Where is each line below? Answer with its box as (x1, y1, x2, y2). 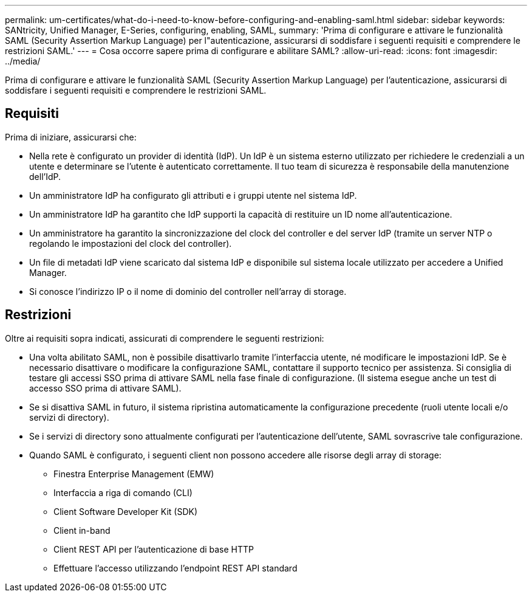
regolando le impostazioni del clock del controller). (29, 238, 232, 249)
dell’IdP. (29, 171, 61, 182)
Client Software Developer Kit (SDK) (53, 506, 197, 517)
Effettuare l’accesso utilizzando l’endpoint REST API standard (53, 562, 298, 573)
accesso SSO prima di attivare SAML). (29, 382, 182, 393)
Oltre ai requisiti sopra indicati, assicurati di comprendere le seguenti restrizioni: (5, 333, 324, 343)
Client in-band (53, 525, 111, 536)
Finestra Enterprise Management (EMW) (53, 468, 214, 479)
